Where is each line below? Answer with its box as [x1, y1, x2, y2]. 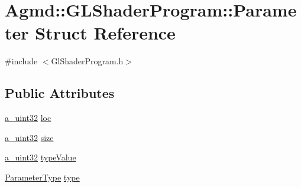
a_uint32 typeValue [5, 151, 76, 163]
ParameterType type [5, 170, 80, 183]
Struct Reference [35, 21, 176, 45]
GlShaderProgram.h [51, 55, 124, 67]
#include [5, 55, 38, 67]
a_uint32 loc [5, 111, 51, 124]
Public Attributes [5, 84, 115, 102]
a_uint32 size [5, 131, 54, 143]
